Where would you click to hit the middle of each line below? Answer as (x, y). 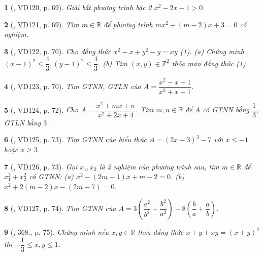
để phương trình (128, 24)
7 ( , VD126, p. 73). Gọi (41, 166)
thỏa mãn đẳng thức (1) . (210, 63)
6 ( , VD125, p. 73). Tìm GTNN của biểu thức (75, 139)
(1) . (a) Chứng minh (212, 51)
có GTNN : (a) (52, 176)
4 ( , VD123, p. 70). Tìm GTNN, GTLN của (73, 86)
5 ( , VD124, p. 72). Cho (41, 110)
